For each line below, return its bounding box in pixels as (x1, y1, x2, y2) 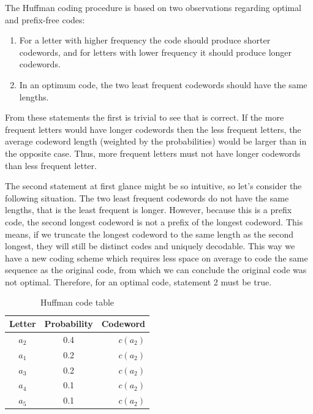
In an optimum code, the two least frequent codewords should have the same (19, 78, 307, 91)
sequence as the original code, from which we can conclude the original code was (5, 263, 307, 276)
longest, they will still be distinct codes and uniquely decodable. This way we (5, 239, 295, 252)
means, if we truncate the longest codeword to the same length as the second (5, 227, 293, 240)
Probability (44, 317, 93, 330)
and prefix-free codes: (5, 13, 85, 26)
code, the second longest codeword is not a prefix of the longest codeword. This (5, 215, 303, 228)
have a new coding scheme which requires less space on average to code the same (5, 251, 308, 264)
